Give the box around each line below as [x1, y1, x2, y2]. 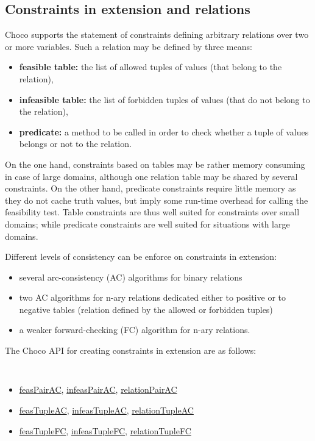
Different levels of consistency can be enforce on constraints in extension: [5, 250, 277, 263]
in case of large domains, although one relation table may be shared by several [5, 170, 298, 182]
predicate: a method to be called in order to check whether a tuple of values [19, 125, 309, 138]
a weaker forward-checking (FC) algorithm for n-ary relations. [19, 323, 250, 336]
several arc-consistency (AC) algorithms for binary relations [19, 270, 242, 283]
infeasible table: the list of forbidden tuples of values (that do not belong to [19, 93, 310, 106]
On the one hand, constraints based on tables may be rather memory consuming [5, 157, 305, 170]
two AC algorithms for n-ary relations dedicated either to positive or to [19, 291, 286, 304]
